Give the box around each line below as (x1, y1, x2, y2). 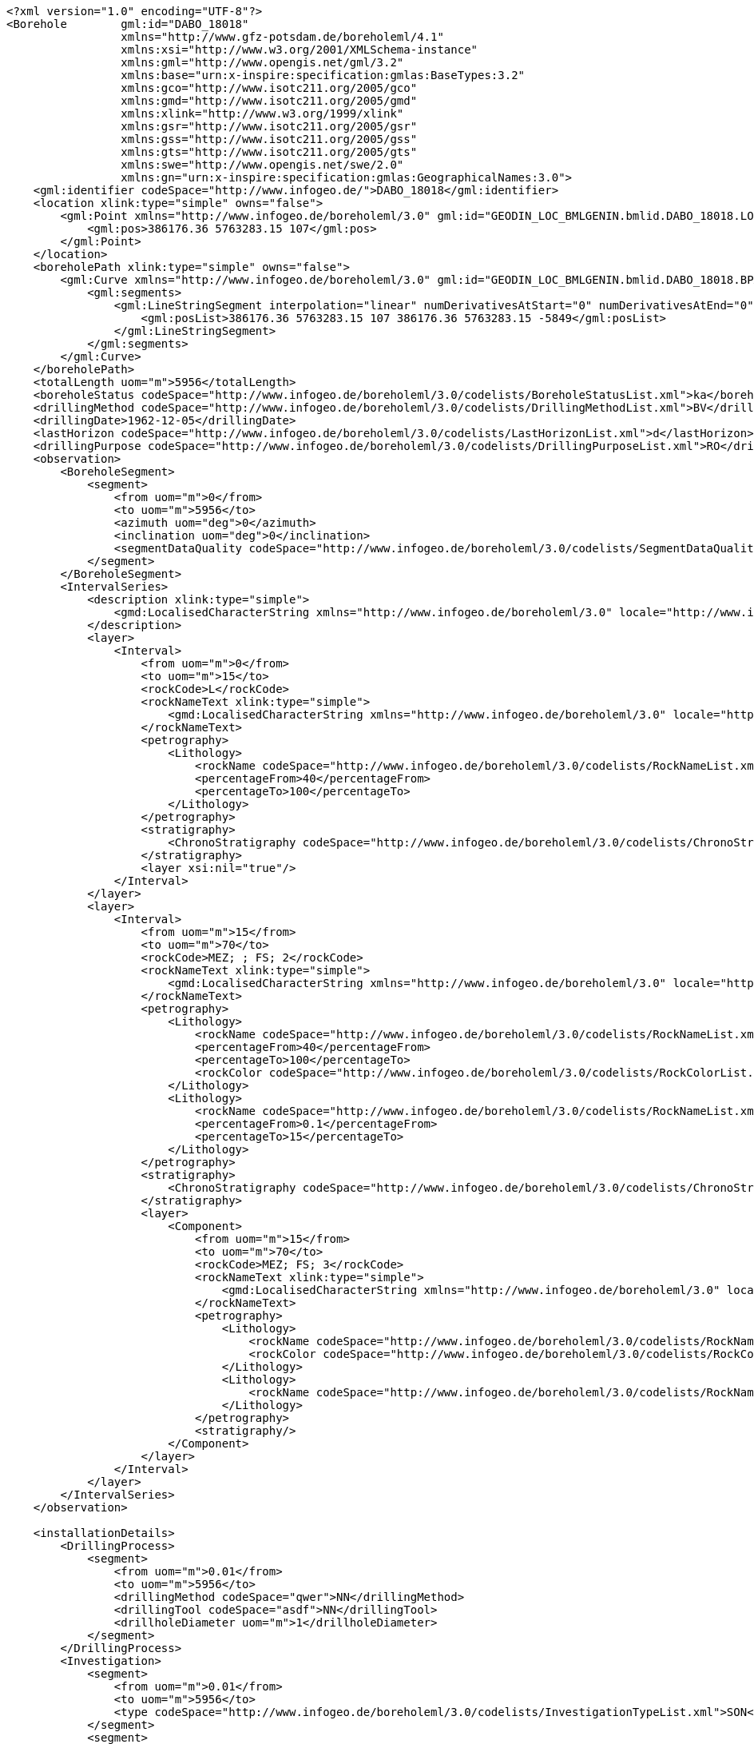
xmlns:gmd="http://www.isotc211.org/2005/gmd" (121, 94, 418, 107)
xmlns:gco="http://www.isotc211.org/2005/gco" (121, 82, 418, 94)
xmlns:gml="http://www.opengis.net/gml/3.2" (121, 56, 404, 69)
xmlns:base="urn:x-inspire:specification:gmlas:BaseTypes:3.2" (121, 69, 526, 82)
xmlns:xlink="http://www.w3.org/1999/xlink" (121, 107, 404, 120)
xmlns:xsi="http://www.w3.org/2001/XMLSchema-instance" (121, 43, 478, 56)
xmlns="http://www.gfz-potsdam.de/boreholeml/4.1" (121, 30, 444, 43)
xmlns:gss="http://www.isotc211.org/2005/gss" (121, 133, 418, 145)
